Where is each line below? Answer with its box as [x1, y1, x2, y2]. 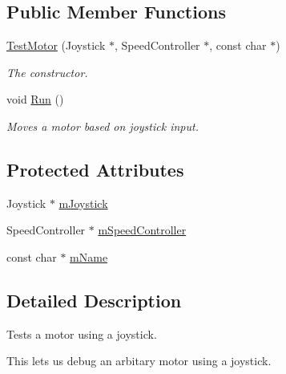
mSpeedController [98, 222, 187, 238]
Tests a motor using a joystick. [6, 325, 157, 342]
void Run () [6, 91, 64, 108]
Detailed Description [6, 287, 182, 312]
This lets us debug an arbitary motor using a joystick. [6, 352, 272, 369]
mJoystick [58, 194, 108, 211]
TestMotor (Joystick [6, 37, 106, 54]
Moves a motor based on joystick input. [6, 117, 199, 134]
